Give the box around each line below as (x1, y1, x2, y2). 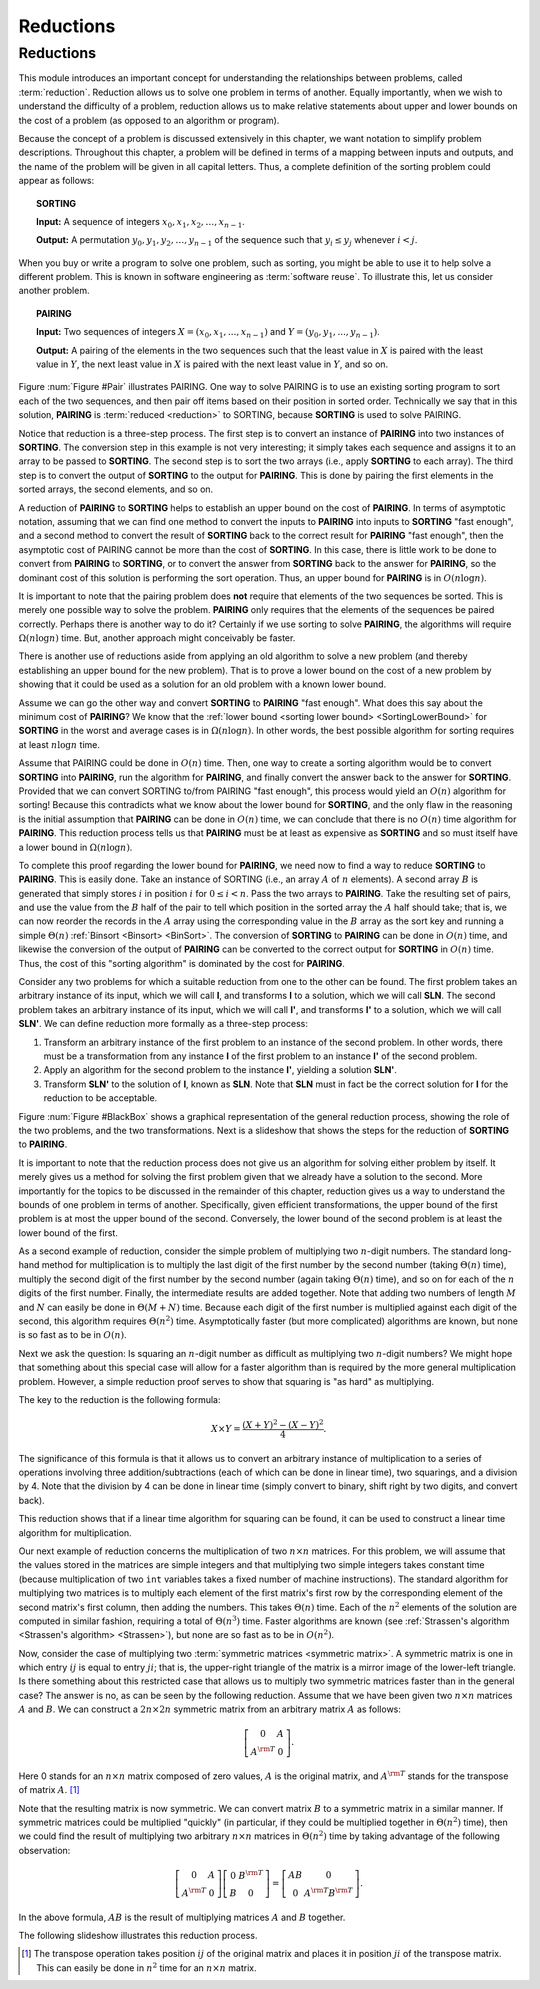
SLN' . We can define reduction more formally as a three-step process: (18, 1018, 309, 1030)
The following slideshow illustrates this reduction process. (18, 1929, 258, 1941)
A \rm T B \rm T (303, 1886, 354, 1899)
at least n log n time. (18, 738, 100, 750)
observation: (18, 1844, 71, 1856)
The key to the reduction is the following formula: (18, 1393, 221, 1405)
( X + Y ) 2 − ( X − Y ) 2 (241, 1418, 324, 1430)
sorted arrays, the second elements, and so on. (18, 483, 214, 495)
